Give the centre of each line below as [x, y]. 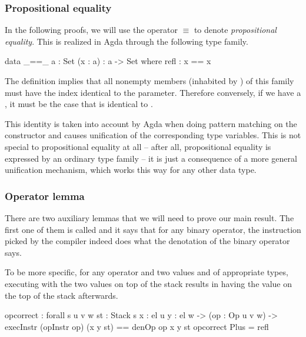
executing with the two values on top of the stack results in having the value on [148, 283]
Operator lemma [45, 196]
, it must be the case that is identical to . [79, 104]
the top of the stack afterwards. [61, 295]
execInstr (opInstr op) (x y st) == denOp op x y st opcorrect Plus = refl [137, 326]
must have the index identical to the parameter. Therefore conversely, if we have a [153, 92]
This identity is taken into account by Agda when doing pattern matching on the [151, 123]
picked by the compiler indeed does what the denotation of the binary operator [147, 241]
